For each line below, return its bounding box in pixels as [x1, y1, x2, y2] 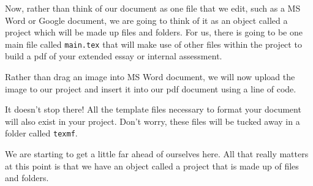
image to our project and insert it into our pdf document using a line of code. [5, 82, 296, 95]
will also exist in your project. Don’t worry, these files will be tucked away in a [5, 114, 300, 127]
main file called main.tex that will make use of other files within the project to [5, 37, 302, 50]
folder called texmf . [5, 127, 78, 139]
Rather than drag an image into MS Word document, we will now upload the [5, 70, 295, 83]
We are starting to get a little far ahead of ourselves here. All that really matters [5, 147, 309, 160]
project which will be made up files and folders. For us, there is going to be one [5, 26, 303, 39]
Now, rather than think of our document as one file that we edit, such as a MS [5, 2, 301, 14]
